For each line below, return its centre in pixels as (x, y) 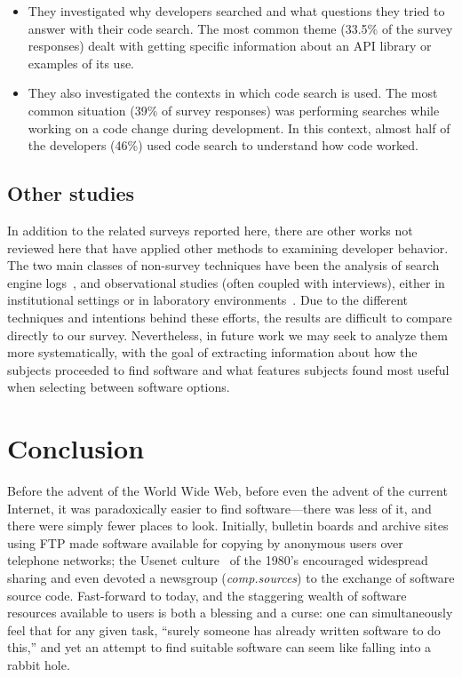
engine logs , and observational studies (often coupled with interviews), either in (226, 282)
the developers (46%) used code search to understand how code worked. (223, 145)
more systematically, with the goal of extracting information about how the (212, 352)
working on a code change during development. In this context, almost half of (239, 127)
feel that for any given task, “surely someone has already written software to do (224, 629)
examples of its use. (81, 63)
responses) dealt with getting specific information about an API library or (230, 46)
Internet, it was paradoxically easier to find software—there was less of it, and (219, 508)
